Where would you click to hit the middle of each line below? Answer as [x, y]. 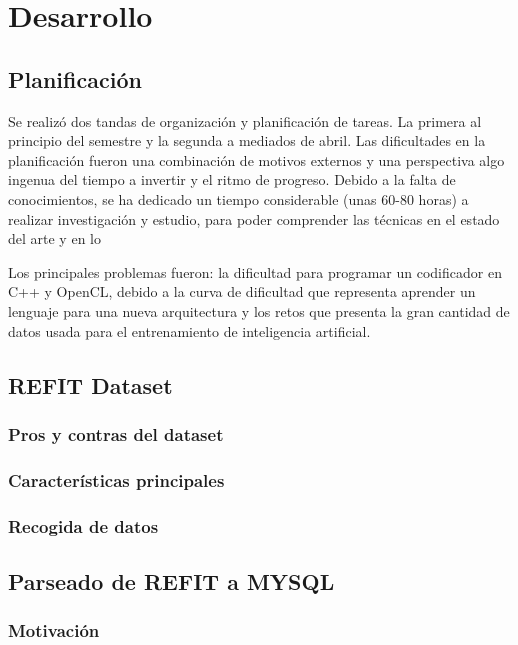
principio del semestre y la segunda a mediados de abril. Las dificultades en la [247, 140]
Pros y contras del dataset [116, 433]
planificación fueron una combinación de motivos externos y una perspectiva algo [256, 159]
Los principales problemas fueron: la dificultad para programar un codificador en [255, 271]
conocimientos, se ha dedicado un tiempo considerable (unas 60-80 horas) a [238, 198]
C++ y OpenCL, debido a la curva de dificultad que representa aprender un [242, 291]
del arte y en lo [54, 238]
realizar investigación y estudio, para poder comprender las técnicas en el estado [254, 218]
